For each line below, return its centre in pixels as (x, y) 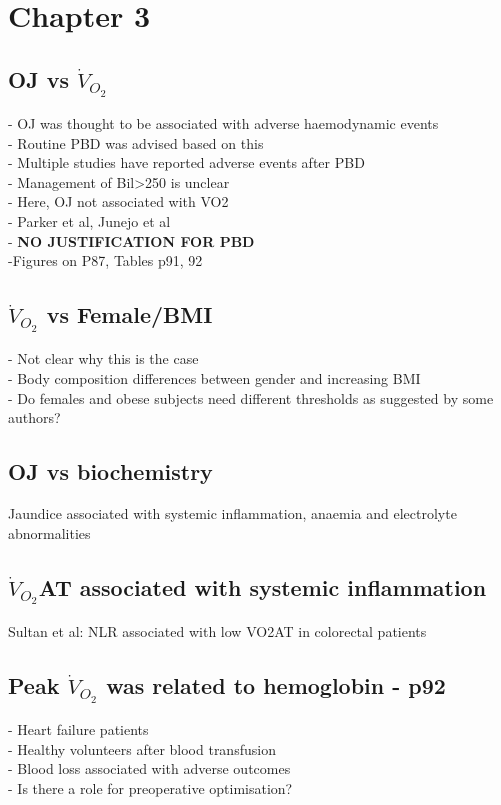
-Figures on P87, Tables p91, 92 (105, 260)
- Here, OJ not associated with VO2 (118, 201)
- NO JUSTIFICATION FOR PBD (131, 240)
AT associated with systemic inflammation (262, 586)
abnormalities (49, 532)
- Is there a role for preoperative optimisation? (150, 787)
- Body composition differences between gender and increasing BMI (214, 377)
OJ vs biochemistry (110, 471)
